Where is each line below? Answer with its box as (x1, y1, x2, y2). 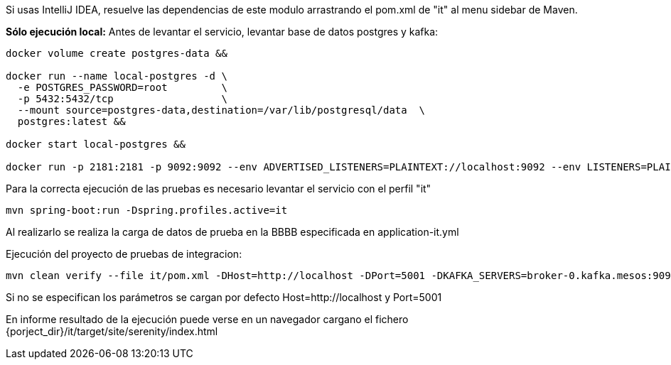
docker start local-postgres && (6, 138, 186, 150)
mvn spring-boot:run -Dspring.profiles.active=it (6, 205, 288, 216)
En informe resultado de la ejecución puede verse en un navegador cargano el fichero (6, 313, 409, 325)
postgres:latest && (17, 116, 126, 127)
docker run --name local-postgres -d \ (6, 70, 227, 82)
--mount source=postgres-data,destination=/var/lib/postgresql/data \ (17, 104, 426, 116)
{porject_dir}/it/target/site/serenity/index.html (6, 325, 218, 337)
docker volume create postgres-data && (6, 48, 227, 59)
